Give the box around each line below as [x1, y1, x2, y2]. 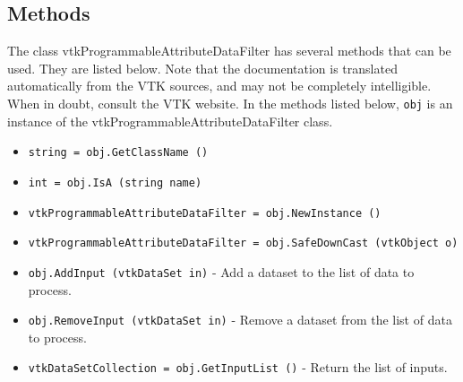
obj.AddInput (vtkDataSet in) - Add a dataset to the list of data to [28, 262, 415, 281]
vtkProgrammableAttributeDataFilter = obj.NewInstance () [28, 206, 382, 220]
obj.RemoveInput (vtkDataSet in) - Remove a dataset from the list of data [28, 310, 452, 329]
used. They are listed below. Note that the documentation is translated [7, 58, 398, 77]
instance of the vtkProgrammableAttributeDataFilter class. [7, 111, 333, 130]
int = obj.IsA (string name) [28, 176, 202, 189]
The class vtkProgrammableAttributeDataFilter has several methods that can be [7, 41, 451, 60]
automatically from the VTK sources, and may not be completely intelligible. [7, 76, 432, 95]
